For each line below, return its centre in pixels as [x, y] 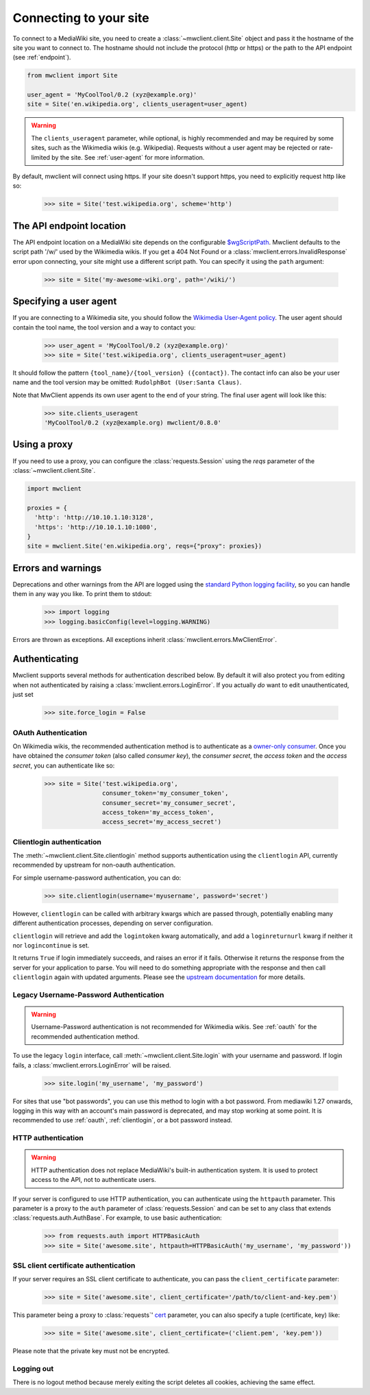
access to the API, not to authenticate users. [94, 1180]
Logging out [33, 1369]
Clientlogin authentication [57, 841]
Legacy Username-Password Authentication [88, 995]
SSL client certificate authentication [74, 1266]
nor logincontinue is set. [51, 945]
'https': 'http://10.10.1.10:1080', [96, 527]
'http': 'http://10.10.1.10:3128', [94, 518]
